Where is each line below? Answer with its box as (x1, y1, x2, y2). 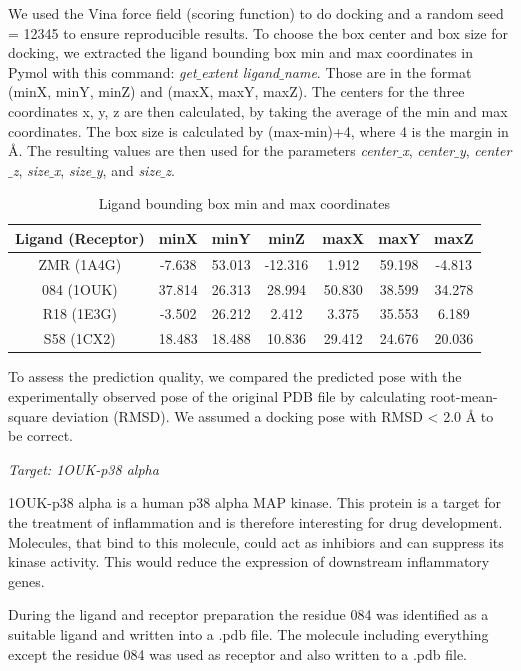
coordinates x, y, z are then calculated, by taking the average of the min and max (8, 100, 508, 121)
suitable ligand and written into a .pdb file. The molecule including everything (8, 623, 489, 644)
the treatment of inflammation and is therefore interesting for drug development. (8, 511, 503, 532)
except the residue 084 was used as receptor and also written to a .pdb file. (8, 643, 468, 664)
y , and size (95, 159, 161, 180)
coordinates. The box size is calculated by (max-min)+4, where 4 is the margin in (8, 120, 509, 141)
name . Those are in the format (283, 61, 472, 82)
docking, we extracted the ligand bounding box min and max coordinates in (8, 42, 473, 63)
